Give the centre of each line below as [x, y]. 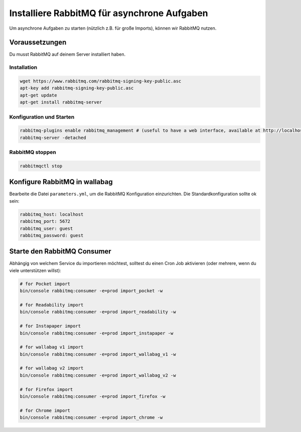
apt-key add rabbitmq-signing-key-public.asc [77, 88]
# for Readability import [52, 305]
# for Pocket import [45, 284]
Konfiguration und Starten [42, 117]
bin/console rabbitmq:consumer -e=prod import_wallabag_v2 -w [98, 375]
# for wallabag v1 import [52, 347]
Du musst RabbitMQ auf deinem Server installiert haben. [67, 54]
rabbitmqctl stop [41, 166]
